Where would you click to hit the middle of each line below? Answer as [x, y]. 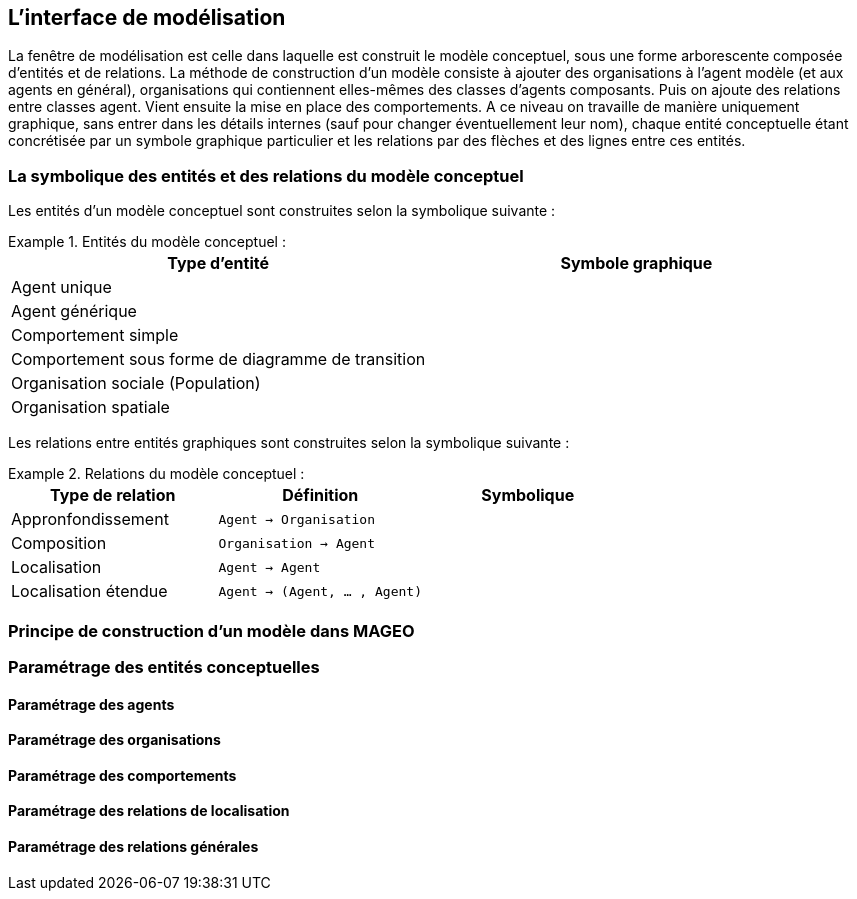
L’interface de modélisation [147, 17]
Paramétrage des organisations [114, 740]
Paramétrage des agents [91, 704]
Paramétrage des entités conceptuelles [164, 666]
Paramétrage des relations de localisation [149, 811]
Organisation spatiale [90, 407]
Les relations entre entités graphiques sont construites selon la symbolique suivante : [289, 443]
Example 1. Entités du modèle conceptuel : [147, 242]
